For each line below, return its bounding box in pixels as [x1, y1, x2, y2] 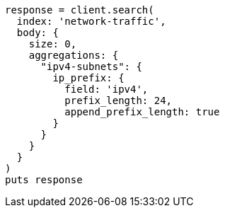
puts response [5, 174, 83, 185]
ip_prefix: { [52, 72, 125, 84]
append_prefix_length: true [64, 106, 220, 117]
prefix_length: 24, [64, 95, 173, 106]
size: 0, [28, 38, 77, 50]
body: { [16, 27, 59, 38]
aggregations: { [28, 50, 119, 61]
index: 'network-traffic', [16, 16, 166, 27]
